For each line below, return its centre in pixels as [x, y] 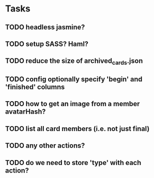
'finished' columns [35, 87]
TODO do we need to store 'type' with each [73, 163]
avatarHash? [25, 112]
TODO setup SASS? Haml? [47, 44]
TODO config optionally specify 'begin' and [74, 79]
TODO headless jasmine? [45, 27]
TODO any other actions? [45, 146]
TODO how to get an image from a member [73, 104]
